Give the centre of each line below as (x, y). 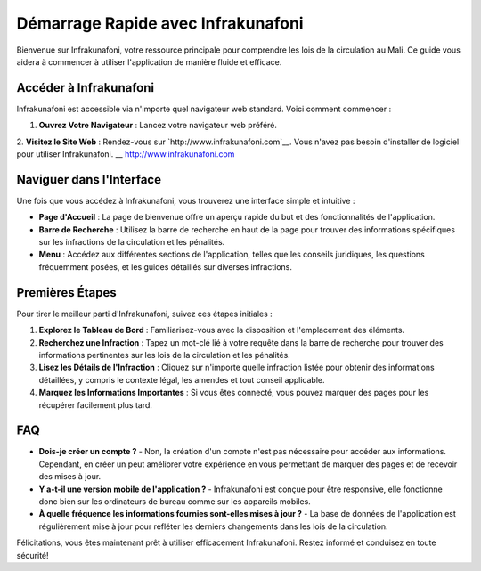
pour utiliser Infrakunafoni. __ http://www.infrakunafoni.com (126, 154)
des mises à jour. (70, 477)
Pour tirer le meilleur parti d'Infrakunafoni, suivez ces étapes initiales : (145, 314)
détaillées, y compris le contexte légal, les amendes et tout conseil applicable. (182, 379)
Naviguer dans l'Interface (89, 179)
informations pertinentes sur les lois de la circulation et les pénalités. (165, 355)
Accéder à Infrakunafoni (86, 88)
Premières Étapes (67, 293)
